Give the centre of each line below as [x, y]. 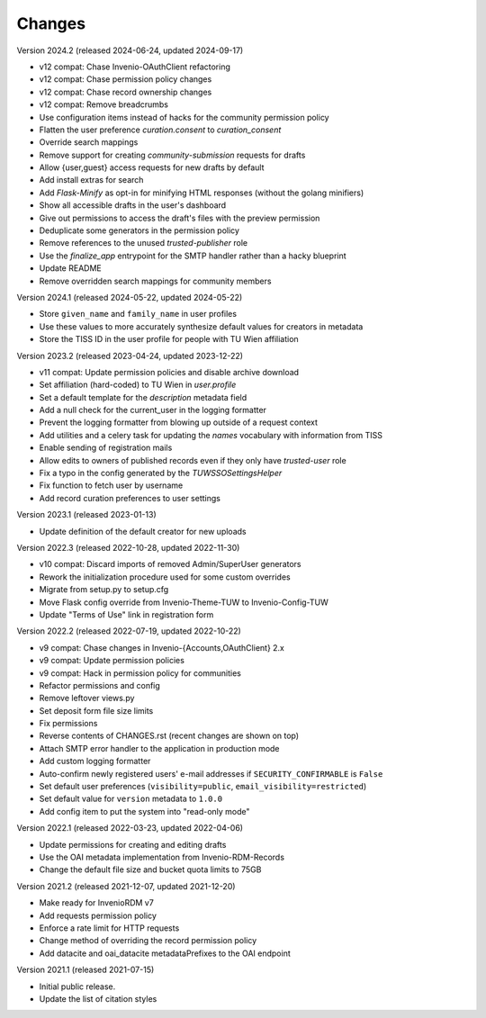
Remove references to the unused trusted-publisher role [144, 243]
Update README [71, 268]
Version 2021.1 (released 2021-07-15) [85, 970]
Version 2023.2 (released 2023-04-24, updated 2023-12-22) [130, 356]
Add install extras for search [91, 180]
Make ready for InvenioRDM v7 [97, 903]
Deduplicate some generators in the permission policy [139, 230]
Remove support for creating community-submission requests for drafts [172, 155]
